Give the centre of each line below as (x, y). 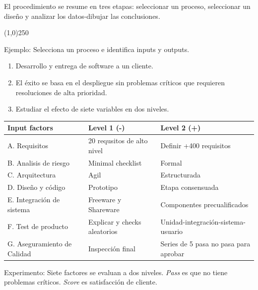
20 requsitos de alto (118, 141)
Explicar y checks (115, 221)
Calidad (19, 253)
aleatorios (103, 231)
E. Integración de (34, 200)
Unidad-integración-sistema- (203, 221)
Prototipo (103, 187)
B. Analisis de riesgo (38, 162)
